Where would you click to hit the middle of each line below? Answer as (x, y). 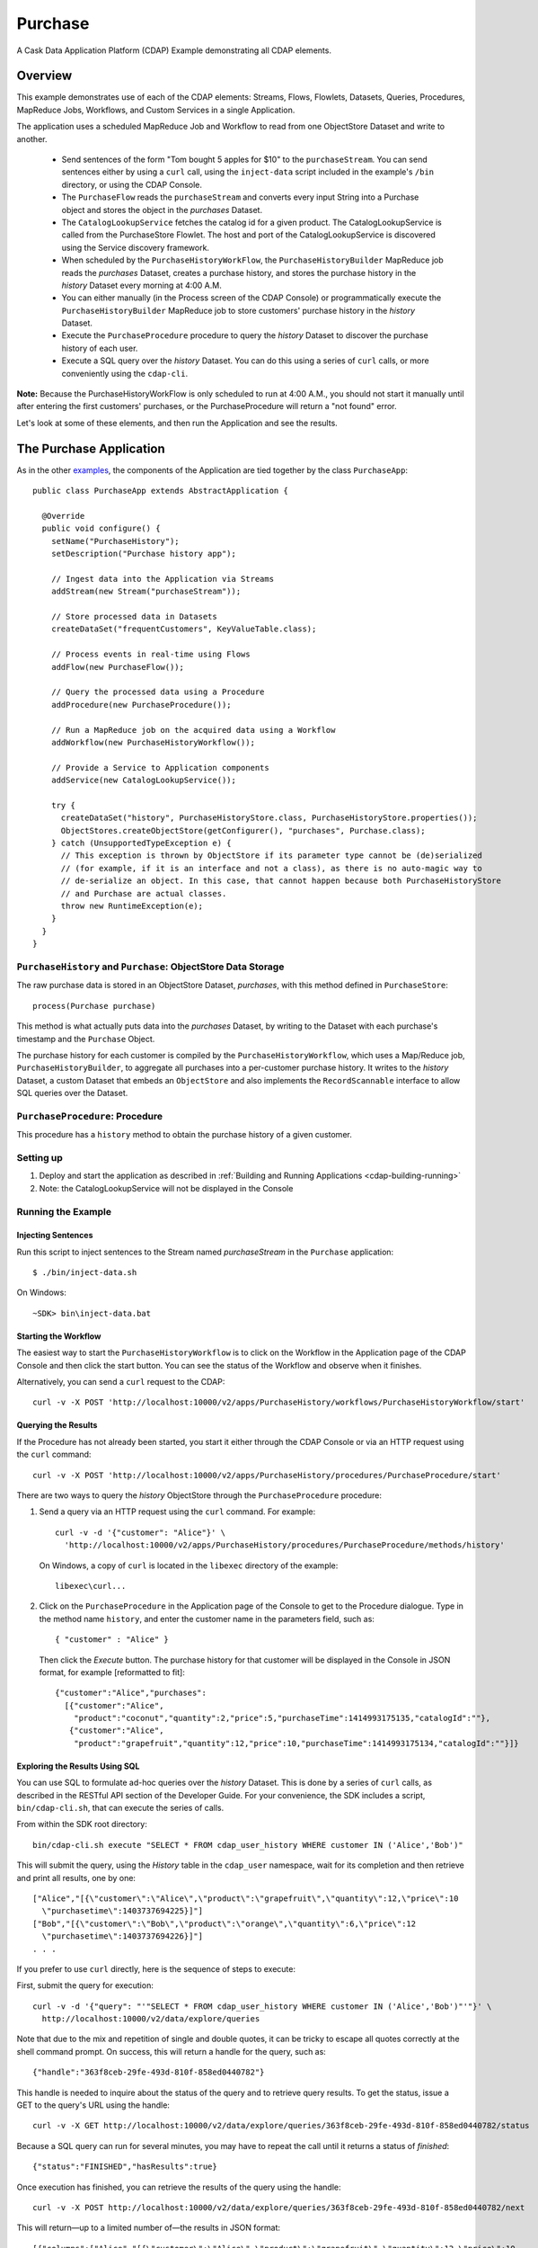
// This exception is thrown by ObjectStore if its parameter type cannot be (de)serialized (271, 856)
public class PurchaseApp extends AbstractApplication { (161, 491)
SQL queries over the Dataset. (72, 1093)
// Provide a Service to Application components (160, 767)
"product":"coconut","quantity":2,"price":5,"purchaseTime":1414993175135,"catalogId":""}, (282, 1718)
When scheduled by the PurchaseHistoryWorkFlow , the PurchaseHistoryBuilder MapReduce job (252, 260)
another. (32, 138)
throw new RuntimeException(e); (132, 906)
